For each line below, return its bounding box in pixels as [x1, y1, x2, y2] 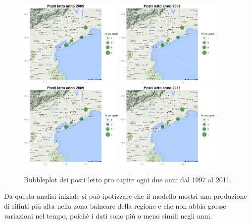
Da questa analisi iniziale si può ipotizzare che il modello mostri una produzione [4, 191, 247, 201]
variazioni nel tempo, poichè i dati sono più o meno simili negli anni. [4, 210, 212, 221]
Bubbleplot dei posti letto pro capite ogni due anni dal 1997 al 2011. [24, 174, 232, 184]
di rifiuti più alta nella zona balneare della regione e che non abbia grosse [4, 201, 226, 211]
